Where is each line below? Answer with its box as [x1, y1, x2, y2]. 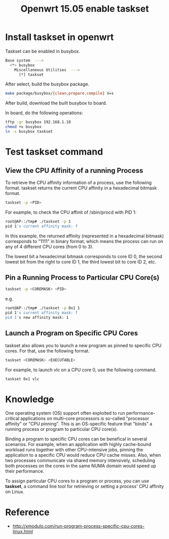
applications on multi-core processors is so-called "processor [20, 415, 149, 422]
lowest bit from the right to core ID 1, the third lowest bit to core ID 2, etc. [5, 259, 156, 265]
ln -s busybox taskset [5, 129, 53, 134]
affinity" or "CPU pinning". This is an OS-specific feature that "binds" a [5, 421, 152, 427]
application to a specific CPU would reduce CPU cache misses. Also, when [5, 452, 161, 458]
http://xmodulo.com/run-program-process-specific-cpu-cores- [12, 523, 145, 529]
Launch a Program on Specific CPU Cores [5, 329, 138, 337]
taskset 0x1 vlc [5, 376, 39, 381]
